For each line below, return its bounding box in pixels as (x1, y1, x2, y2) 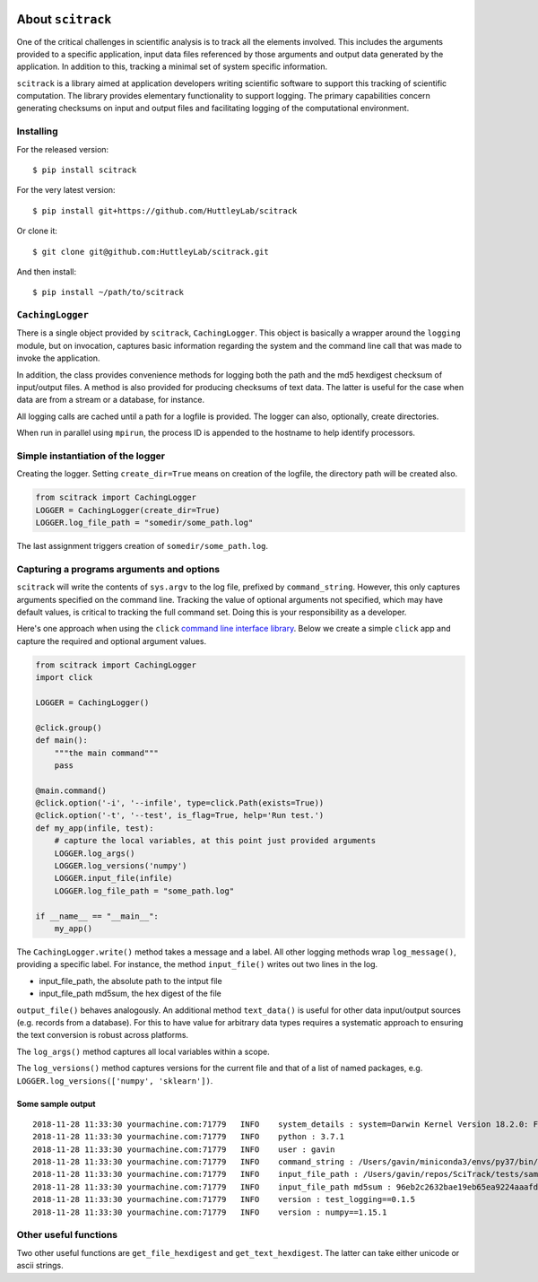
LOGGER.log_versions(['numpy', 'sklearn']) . (16, 1075, 213, 1086)
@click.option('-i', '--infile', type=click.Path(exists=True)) (35, 798, 325, 808)
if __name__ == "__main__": (35, 911, 159, 921)
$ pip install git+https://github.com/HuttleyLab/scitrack (32, 205, 298, 215)
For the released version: (16, 144, 109, 154)
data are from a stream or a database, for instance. (16, 395, 205, 406)
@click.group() (35, 722, 102, 733)
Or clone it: (16, 225, 58, 237)
